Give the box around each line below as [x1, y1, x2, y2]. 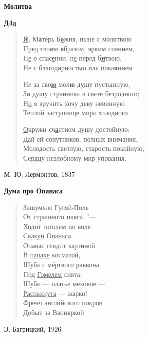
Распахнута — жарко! [23, 288, 87, 298]
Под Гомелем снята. [23, 269, 82, 279]
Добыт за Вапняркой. [23, 307, 86, 317]
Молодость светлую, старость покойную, [23, 143, 145, 153]
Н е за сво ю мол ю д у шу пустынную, [23, 79, 130, 89]
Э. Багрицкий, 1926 [4, 323, 62, 334]
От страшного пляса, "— [23, 211, 97, 222]
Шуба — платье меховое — [23, 278, 106, 289]
